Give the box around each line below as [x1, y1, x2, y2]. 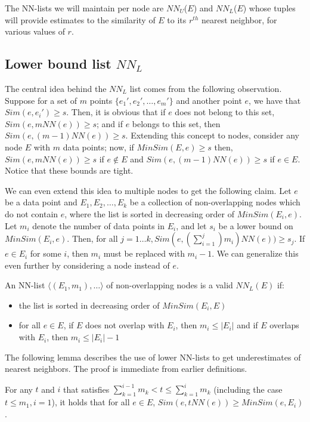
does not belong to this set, [175, 106, 275, 118]
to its [167, 13, 187, 26]
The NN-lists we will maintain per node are [5, 2, 164, 14]
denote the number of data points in [32, 219, 165, 232]
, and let [176, 219, 207, 232]
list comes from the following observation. [129, 82, 282, 94]
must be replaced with [103, 247, 185, 260]
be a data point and [5, 196, 77, 208]
